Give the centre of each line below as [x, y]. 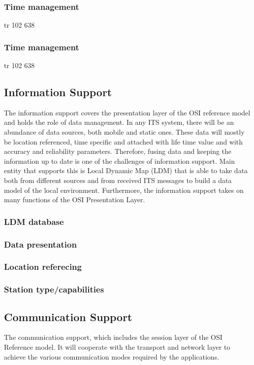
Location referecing [43, 267]
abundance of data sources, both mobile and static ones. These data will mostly [124, 132]
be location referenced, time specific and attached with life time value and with [124, 141]
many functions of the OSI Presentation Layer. [75, 200]
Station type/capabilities [54, 289]
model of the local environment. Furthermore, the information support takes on [124, 190]
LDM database [34, 221]
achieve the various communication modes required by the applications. [112, 356]
